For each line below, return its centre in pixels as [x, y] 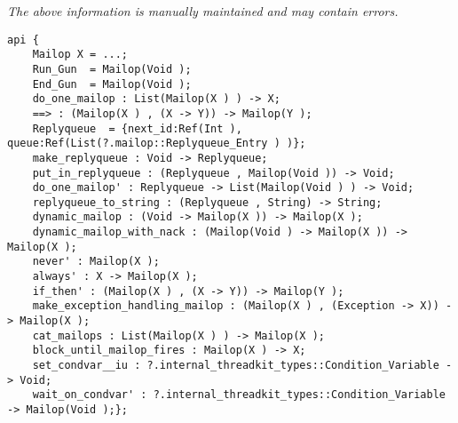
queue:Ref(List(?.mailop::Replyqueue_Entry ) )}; [157, 144]
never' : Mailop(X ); [96, 262]
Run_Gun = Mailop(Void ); [112, 69]
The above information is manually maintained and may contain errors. [203, 11]
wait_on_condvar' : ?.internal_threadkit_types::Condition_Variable [239, 395]
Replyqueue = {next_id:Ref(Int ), [137, 128]
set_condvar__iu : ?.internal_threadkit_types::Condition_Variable [236, 366]
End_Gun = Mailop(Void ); [112, 84]
